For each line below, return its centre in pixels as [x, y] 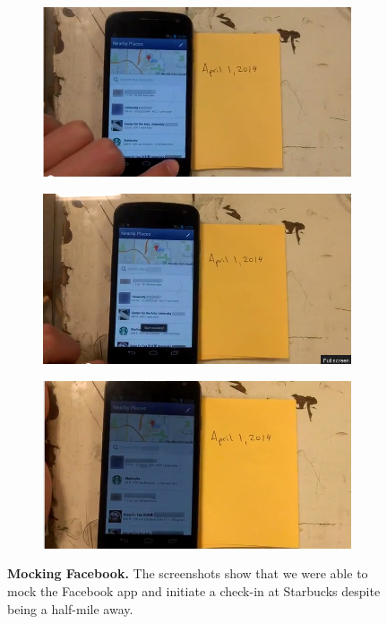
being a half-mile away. [70, 608]
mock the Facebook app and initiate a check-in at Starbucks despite [194, 591]
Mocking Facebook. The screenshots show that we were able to [188, 573]
